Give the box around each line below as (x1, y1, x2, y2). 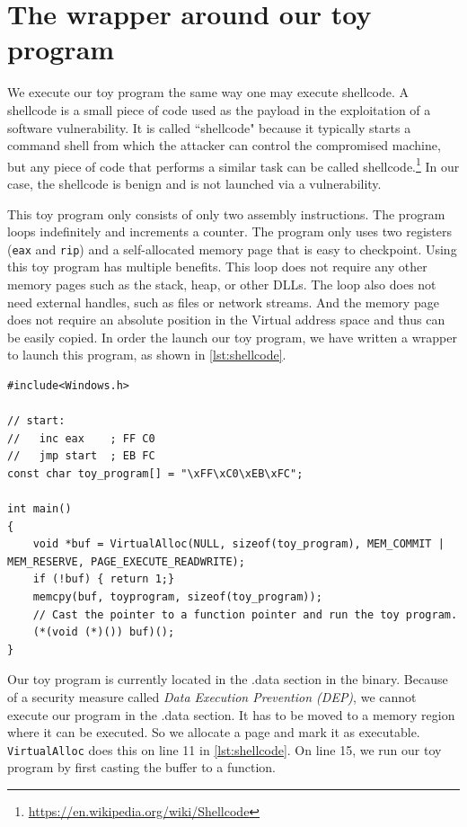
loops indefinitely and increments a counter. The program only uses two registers (7, 222, 452, 241)
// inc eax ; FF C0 (7, 431, 155, 445)
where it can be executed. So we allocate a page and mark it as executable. (7, 723, 420, 742)
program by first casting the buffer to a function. (7, 758, 276, 777)
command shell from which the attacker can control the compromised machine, (7, 136, 441, 155)
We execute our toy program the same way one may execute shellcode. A (7, 83, 410, 102)
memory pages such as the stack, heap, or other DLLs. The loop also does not (7, 274, 436, 293)
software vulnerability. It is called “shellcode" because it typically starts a (7, 118, 411, 137)
